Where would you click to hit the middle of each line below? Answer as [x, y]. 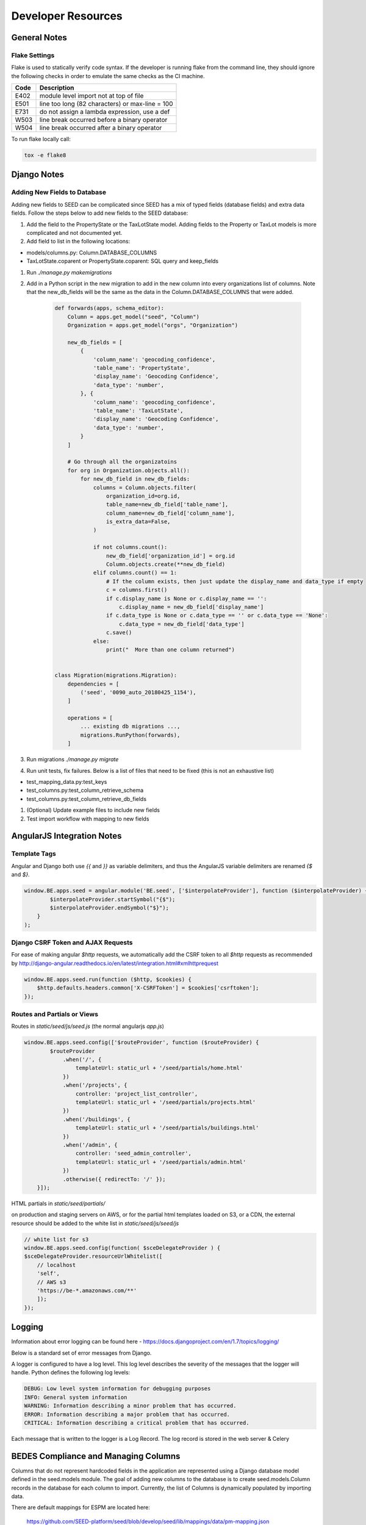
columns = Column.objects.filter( [145, 487]
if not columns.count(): [130, 547]
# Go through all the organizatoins [122, 462]
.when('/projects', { [95, 1085]
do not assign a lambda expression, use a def [105, 112]
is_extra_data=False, [138, 522]
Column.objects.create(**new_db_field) [166, 565]
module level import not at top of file [91, 96]
